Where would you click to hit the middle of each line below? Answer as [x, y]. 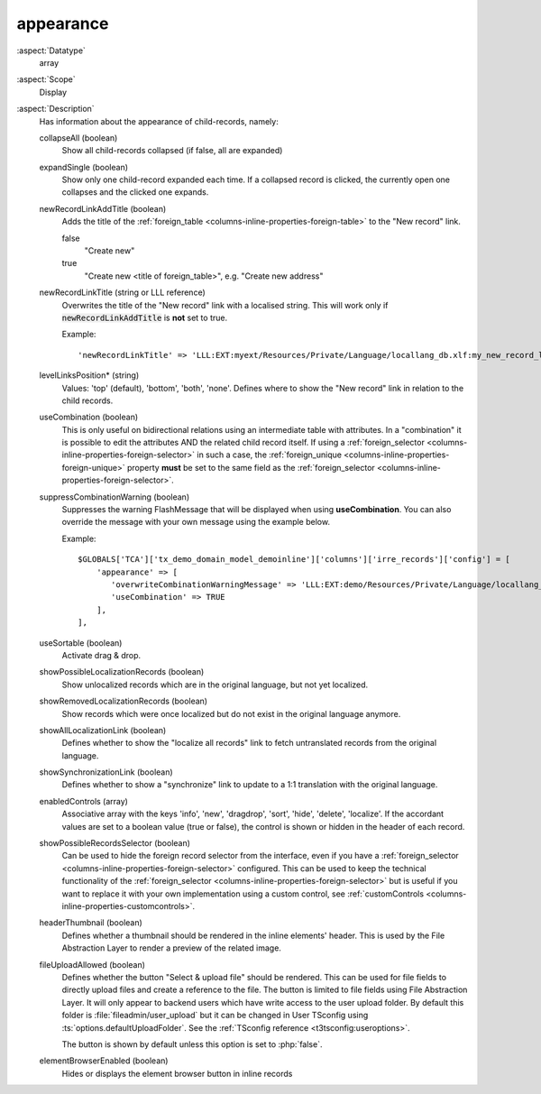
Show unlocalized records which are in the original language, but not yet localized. [215, 685]
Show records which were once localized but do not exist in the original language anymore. [231, 713]
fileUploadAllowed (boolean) [92, 964]
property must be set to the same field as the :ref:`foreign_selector [251, 467]
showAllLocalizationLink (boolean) [103, 730]
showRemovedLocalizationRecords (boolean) [123, 701]
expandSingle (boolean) [84, 167]
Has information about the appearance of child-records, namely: [159, 121]
